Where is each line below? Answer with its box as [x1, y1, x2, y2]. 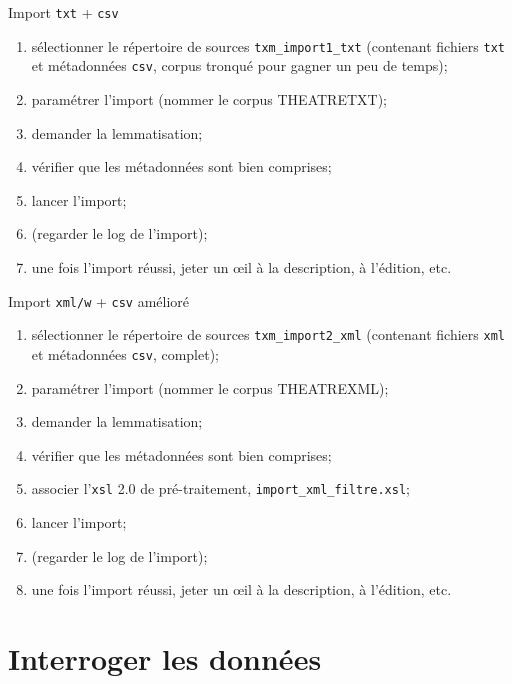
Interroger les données [8, 637, 322, 678]
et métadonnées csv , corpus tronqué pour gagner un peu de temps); [31, 55, 448, 76]
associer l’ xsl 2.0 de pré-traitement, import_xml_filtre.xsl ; [31, 478, 411, 499]
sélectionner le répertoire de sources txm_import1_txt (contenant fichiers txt [31, 35, 505, 56]
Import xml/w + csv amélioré [8, 290, 190, 311]
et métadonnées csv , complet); [31, 343, 220, 364]
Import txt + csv [8, 2, 119, 22]
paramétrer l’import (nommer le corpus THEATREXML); [31, 377, 389, 398]
